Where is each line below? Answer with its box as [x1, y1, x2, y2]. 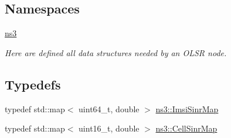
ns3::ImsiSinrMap [155, 102, 219, 115]
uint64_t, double [79, 102, 140, 115]
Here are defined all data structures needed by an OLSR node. [5, 46, 227, 58]
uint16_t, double [79, 122, 140, 134]
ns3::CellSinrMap [155, 122, 218, 134]
